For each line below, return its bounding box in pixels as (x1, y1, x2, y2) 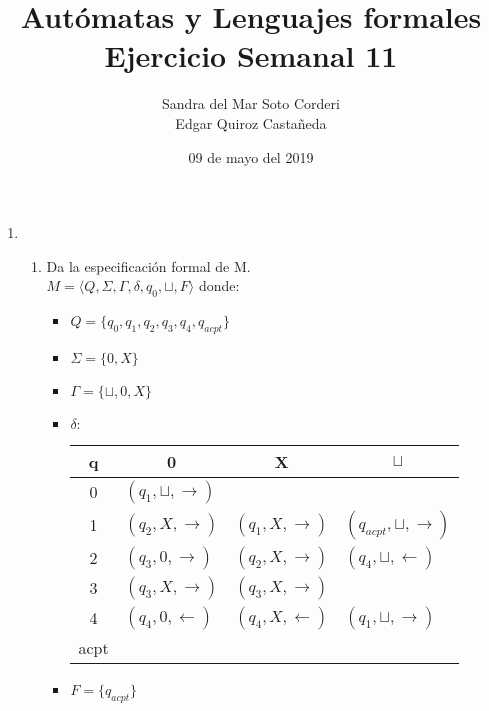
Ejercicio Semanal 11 (104, 35, 398, 76)
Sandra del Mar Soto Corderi (162, 93, 340, 114)
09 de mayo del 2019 (188, 146, 314, 167)
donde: (198, 275, 240, 296)
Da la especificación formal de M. (46, 255, 251, 276)
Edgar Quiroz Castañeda (175, 112, 327, 133)
